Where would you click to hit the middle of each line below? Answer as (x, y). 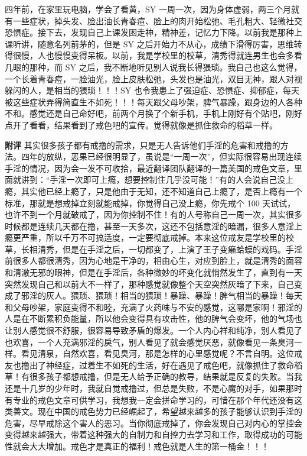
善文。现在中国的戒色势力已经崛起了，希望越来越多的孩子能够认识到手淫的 (157, 411)
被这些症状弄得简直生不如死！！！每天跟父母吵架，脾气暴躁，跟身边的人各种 (153, 101)
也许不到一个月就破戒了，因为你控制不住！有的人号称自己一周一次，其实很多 (153, 214)
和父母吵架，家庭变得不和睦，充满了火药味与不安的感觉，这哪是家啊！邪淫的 (153, 307)
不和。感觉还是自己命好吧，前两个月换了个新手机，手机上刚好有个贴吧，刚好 (153, 113)
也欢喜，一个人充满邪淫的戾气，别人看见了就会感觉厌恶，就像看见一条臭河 (149, 342)
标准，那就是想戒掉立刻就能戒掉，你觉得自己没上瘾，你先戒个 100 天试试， (150, 203)
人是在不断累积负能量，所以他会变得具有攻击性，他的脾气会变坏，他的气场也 (153, 318)
